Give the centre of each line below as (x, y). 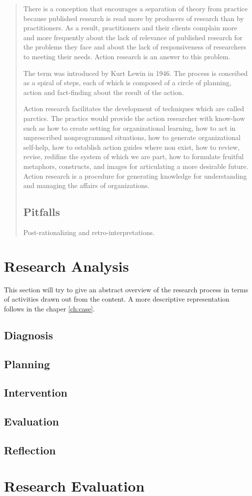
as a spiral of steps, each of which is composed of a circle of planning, (127, 83)
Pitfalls (42, 212)
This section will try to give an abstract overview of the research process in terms (126, 289)
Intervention (36, 392)
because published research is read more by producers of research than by (134, 18)
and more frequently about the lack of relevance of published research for (133, 37)
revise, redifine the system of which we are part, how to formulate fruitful (133, 156)
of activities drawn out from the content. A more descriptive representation (117, 299)
